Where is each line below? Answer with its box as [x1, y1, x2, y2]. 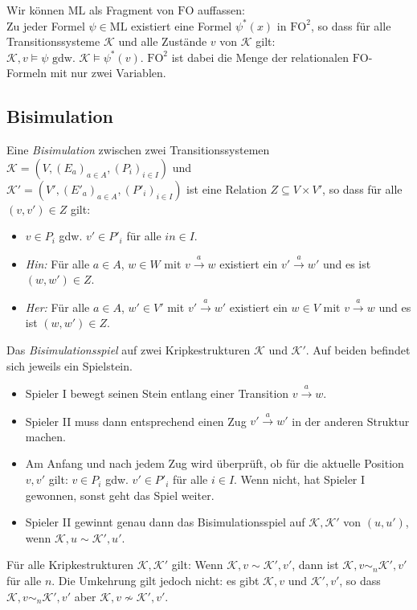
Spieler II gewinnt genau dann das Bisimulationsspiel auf [25, 514, 305, 530]
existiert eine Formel [131, 17, 232, 34]
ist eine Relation [186, 180, 267, 197]
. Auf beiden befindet [305, 341, 411, 358]
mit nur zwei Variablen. [50, 64, 166, 81]
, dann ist [292, 556, 339, 573]
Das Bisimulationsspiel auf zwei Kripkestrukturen [6, 341, 251, 358]
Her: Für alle [25, 298, 90, 315]
